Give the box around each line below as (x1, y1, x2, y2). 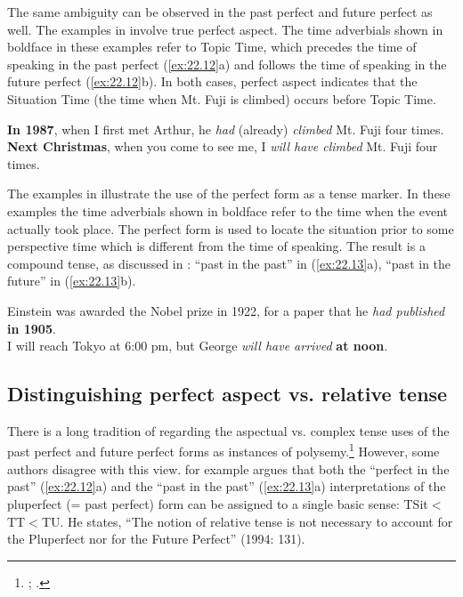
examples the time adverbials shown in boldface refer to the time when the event (7, 201, 448, 220)
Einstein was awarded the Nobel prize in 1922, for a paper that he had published (7, 301, 445, 319)
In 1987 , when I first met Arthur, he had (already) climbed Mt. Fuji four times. (7, 119, 444, 138)
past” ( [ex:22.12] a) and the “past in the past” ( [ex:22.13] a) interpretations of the (7, 477, 446, 496)
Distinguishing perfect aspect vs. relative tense (7, 380, 448, 407)
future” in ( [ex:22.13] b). (7, 271, 136, 290)
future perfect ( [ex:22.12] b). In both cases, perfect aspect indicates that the (7, 72, 418, 91)
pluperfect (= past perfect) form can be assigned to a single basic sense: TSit (7, 494, 428, 512)
